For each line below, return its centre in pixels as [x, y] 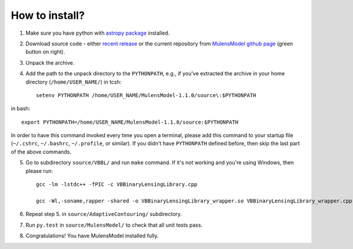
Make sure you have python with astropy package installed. [98, 33]
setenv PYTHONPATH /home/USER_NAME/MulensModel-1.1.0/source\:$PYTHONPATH [146, 95]
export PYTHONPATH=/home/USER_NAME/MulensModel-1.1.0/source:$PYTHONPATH [130, 122]
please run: [39, 171]
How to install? [48, 15]
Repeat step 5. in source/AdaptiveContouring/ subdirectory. [104, 214]
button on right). [45, 52]
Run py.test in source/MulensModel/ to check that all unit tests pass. [114, 225]
